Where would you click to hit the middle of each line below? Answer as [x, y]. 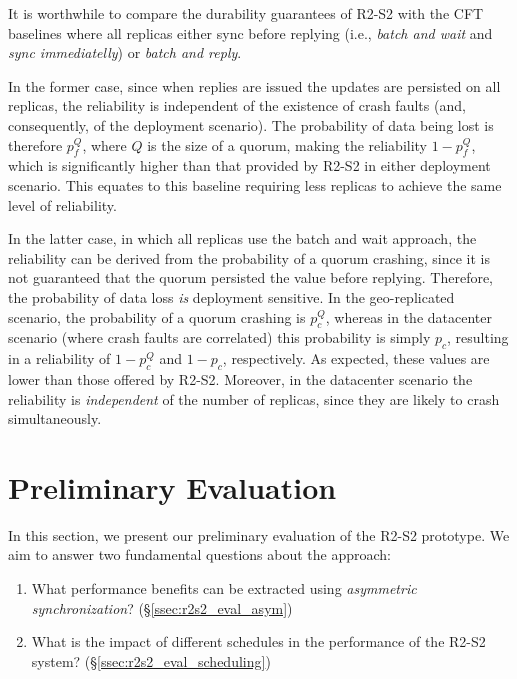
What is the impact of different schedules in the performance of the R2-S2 [258, 641]
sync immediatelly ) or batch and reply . [125, 52]
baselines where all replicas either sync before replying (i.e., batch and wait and [250, 32]
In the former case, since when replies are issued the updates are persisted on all [254, 85]
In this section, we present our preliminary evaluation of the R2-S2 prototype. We [259, 534]
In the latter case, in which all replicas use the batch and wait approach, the [242, 238]
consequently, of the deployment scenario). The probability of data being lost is [251, 124]
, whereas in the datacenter [408, 316]
